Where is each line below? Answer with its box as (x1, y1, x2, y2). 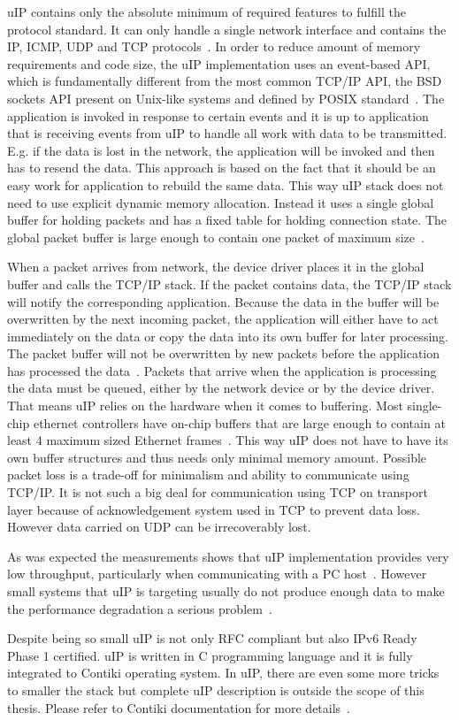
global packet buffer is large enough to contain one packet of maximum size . (7, 227, 425, 246)
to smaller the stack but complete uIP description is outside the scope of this (7, 680, 425, 699)
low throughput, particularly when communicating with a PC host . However (7, 564, 427, 583)
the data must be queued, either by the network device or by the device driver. (7, 379, 435, 397)
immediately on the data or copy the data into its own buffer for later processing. (7, 326, 448, 345)
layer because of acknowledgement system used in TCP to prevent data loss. (7, 500, 420, 518)
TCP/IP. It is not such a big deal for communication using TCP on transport (7, 483, 428, 502)
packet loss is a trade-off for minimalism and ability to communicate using (7, 465, 409, 484)
